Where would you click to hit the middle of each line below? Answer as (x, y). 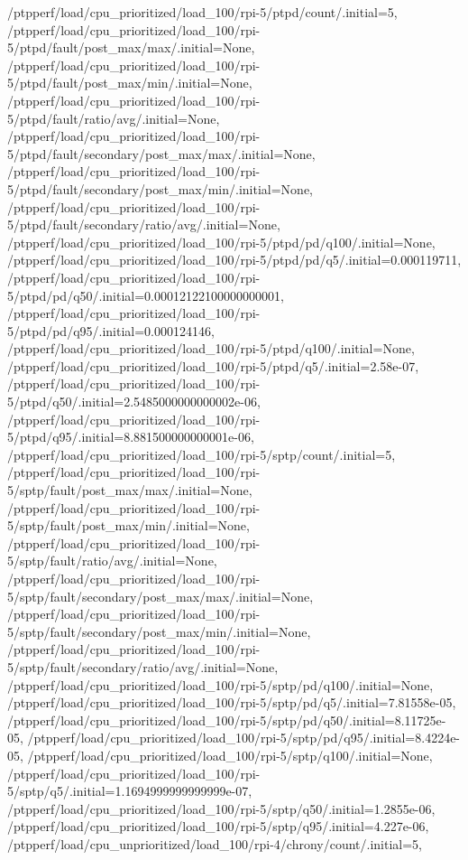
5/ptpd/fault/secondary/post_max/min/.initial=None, (160, 188)
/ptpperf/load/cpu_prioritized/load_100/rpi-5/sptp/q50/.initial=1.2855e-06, (221, 808)
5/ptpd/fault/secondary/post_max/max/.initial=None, (161, 153)
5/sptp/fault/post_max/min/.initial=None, (128, 525)
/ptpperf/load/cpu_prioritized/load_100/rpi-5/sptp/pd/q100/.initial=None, (220, 684)
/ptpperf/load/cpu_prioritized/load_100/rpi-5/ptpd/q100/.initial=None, (211, 348)
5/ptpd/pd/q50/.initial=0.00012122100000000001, (146, 295)
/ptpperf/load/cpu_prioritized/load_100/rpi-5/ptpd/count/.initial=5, (202, 12)
